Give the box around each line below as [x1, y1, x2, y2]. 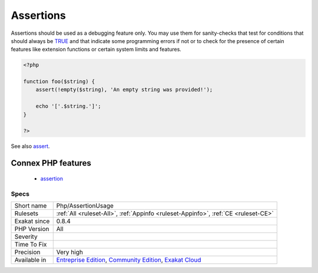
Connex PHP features [11, 158, 91, 168]
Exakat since [14, 217, 50, 225]
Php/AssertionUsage [56, 201, 114, 209]
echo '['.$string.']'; [35, 103, 101, 110]
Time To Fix [14, 240, 47, 248]
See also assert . [11, 143, 50, 150]
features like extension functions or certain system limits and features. [11, 46, 182, 53]
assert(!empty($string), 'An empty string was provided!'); [35, 86, 213, 93]
